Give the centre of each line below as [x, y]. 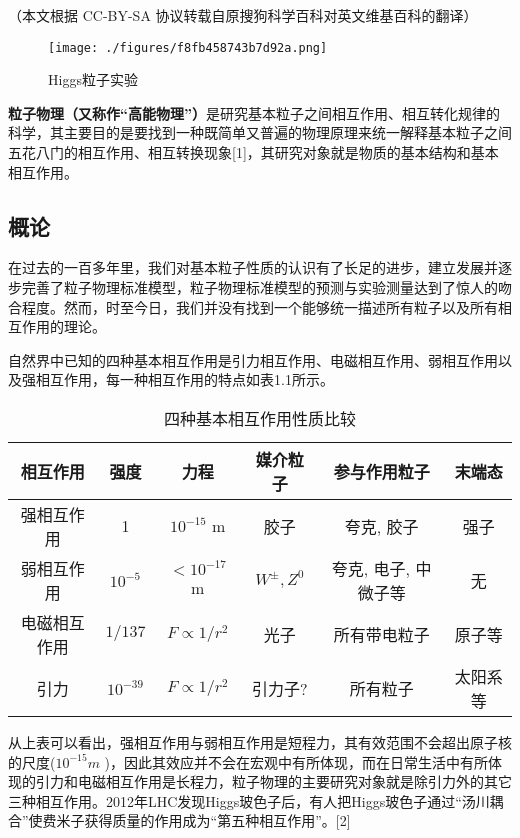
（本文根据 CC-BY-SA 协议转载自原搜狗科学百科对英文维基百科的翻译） [243, 15]
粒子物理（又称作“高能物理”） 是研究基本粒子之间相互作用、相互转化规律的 [254, 112]
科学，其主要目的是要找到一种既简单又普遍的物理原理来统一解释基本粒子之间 [260, 132]
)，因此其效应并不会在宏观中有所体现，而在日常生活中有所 [296, 761]
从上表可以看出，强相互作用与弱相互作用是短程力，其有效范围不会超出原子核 [260, 741]
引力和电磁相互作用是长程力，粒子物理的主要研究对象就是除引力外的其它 [273, 781]
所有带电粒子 [381, 634]
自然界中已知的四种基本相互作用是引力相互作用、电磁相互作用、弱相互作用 [253, 359]
